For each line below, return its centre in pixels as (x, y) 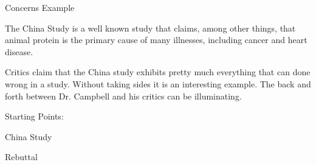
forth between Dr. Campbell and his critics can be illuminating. (123, 96)
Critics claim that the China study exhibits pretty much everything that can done (158, 72)
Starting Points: (34, 116)
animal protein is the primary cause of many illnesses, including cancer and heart (156, 40)
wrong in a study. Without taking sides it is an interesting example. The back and (158, 83)
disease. (19, 51)
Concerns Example (40, 7)
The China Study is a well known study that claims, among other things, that (150, 28)
